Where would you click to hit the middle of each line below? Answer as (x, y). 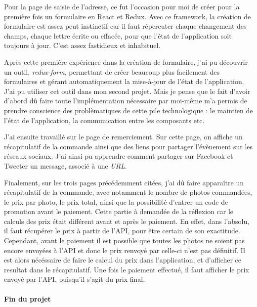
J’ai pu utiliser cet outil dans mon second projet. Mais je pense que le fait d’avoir (127, 91)
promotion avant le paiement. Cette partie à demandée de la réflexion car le (119, 211)
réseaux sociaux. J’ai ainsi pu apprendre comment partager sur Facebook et (119, 156)
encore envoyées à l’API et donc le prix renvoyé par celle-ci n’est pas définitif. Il (125, 250)
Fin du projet (27, 298)
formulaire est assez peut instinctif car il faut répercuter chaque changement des (125, 26)
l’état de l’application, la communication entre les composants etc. (104, 120)
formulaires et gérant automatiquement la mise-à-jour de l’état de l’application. (124, 81)
